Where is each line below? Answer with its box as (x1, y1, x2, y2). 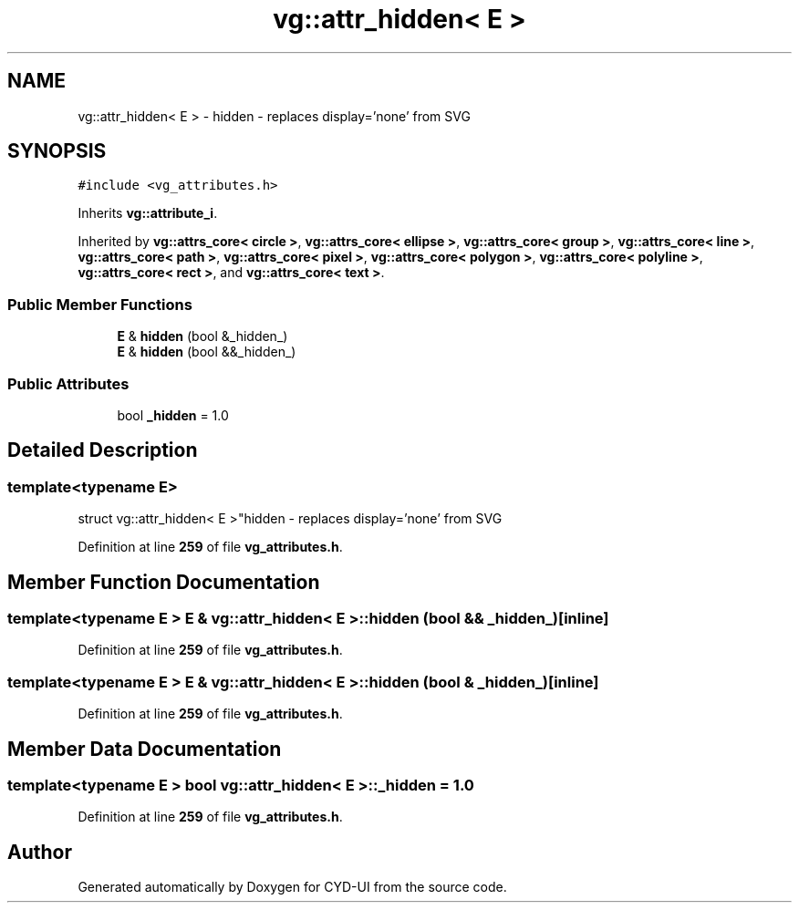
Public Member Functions (7, 295, 192, 314)
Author (7, 840, 72, 863)
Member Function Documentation (7, 570, 320, 594)
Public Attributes (7, 374, 130, 393)
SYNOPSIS (7, 140, 107, 163)
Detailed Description (7, 439, 198, 462)
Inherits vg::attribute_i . (78, 205, 218, 222)
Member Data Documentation (7, 737, 282, 760)
